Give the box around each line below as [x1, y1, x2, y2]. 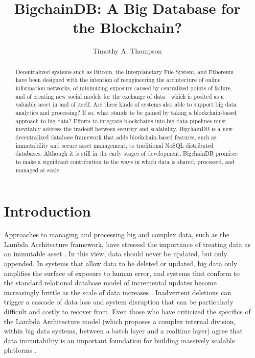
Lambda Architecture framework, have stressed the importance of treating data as [4, 239, 251, 249]
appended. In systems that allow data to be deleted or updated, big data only [4, 258, 237, 268]
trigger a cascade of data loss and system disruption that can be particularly [4, 297, 233, 307]
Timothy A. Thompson [93, 46, 162, 56]
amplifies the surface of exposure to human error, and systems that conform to [4, 268, 240, 278]
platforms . [4, 345, 37, 355]
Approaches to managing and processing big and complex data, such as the [4, 229, 230, 240]
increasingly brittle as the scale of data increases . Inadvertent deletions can [4, 287, 232, 297]
